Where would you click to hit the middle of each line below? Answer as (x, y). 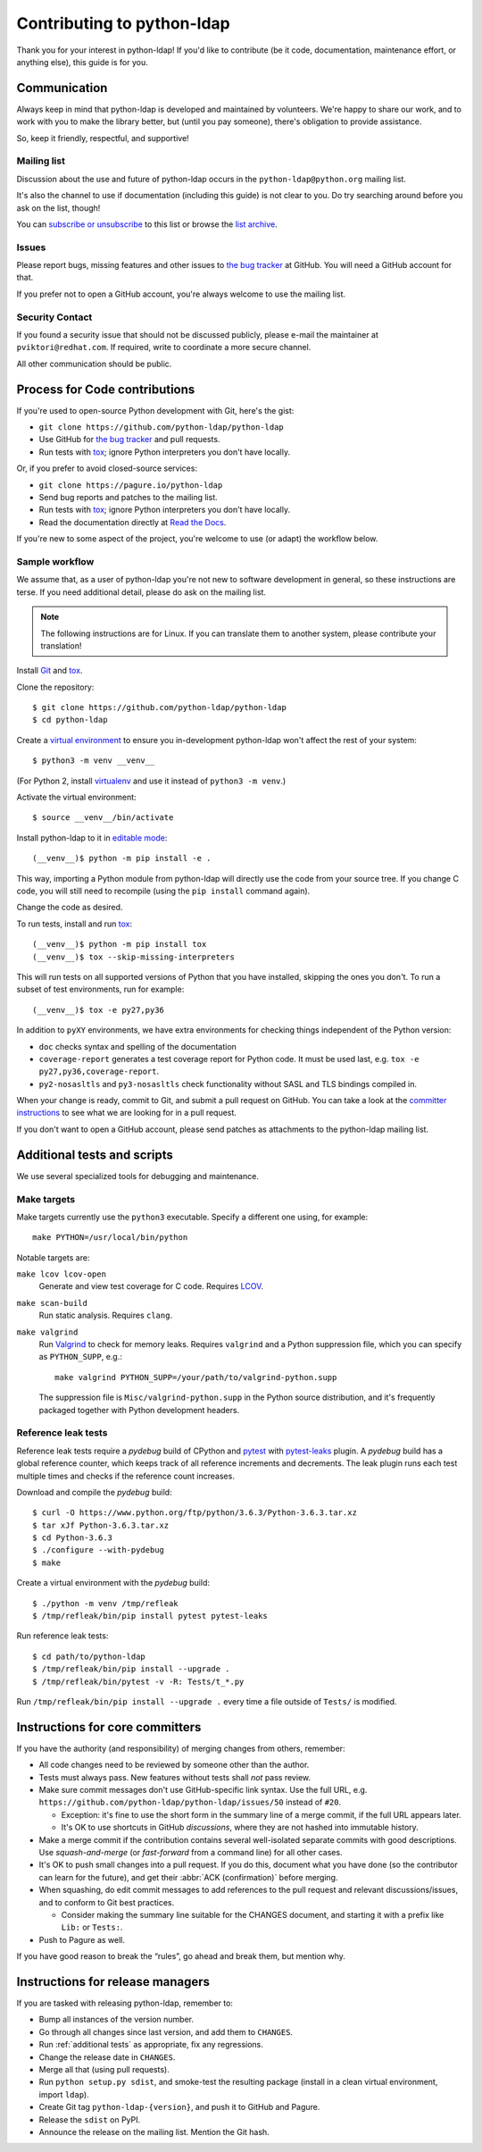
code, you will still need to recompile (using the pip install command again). (163, 891)
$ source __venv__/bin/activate (103, 818)
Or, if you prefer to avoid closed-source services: (107, 468)
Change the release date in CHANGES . (107, 2057)
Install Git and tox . (50, 671)
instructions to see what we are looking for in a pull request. (126, 1113)
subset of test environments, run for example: (100, 989)
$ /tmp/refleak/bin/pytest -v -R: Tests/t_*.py (138, 1681)
